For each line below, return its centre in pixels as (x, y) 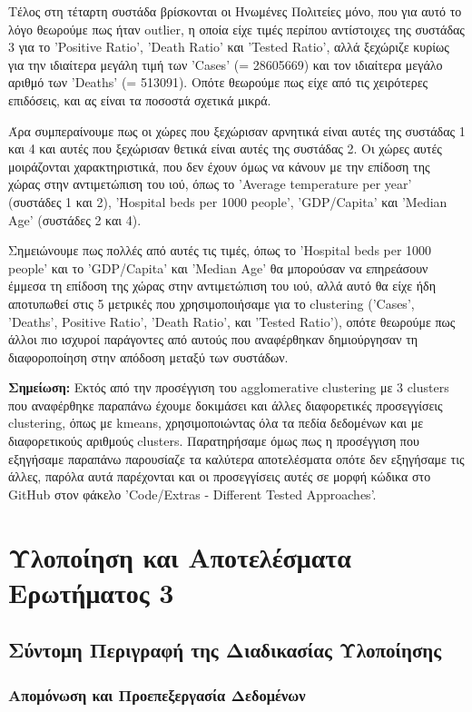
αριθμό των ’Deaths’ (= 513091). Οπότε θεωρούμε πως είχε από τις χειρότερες (218, 82)
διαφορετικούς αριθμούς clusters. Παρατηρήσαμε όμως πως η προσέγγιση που (214, 441)
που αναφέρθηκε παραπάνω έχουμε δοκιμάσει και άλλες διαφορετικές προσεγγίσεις (226, 405)
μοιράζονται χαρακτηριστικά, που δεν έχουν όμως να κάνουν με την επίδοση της (219, 166)
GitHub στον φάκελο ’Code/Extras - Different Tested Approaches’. (192, 494)
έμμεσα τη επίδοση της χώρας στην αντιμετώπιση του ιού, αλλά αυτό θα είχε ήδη (222, 286)
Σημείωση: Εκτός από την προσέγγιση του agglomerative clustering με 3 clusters (229, 387)
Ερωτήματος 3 (91, 592)
